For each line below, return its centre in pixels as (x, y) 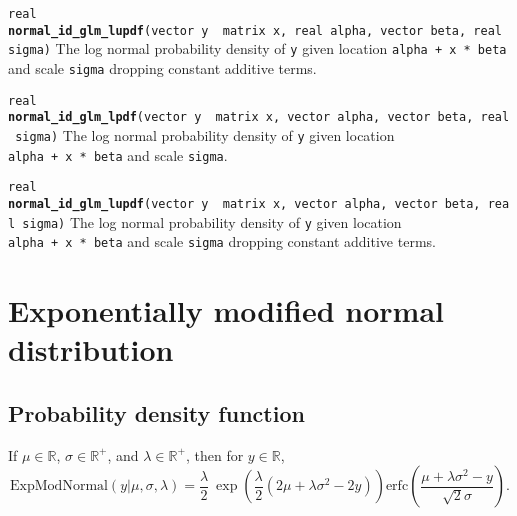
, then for (214, 454)
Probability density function (156, 412)
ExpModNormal (59, 486)
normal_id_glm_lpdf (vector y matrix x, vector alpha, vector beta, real (259, 117)
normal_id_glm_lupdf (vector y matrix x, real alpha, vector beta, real (255, 30)
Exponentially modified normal (226, 310)
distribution (91, 349)
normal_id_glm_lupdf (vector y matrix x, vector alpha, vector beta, (244, 203)
